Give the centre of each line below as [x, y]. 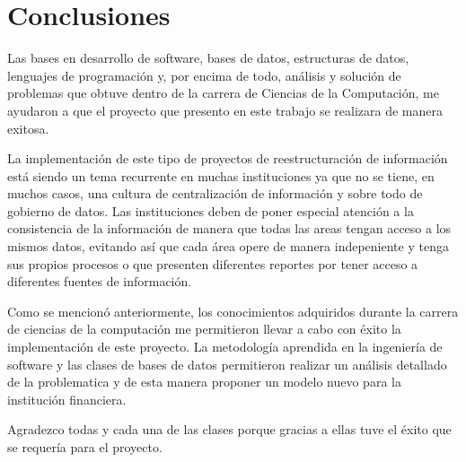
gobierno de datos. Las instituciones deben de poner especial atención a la [211, 210]
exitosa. [28, 128]
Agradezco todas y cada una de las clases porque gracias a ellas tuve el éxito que [229, 429]
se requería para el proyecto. [85, 447]
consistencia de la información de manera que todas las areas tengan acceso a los [229, 228]
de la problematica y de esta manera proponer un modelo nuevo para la [204, 382]
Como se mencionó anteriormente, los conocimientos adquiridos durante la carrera [233, 311]
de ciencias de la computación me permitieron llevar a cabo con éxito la [204, 329]
